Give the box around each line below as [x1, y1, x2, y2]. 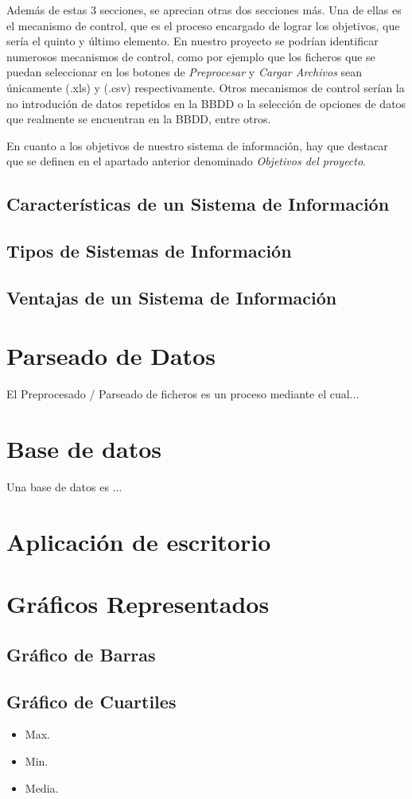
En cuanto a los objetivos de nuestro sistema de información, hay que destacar [6, 137, 388, 153]
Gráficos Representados [6, 588, 270, 620]
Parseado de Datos [6, 339, 216, 372]
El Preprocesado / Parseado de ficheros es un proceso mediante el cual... [6, 386, 360, 402]
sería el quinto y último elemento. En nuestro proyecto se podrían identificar [6, 33, 379, 49]
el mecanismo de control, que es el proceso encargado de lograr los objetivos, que [6, 17, 400, 33]
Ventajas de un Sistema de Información [6, 285, 337, 309]
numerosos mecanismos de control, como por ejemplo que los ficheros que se [6, 48, 375, 64]
